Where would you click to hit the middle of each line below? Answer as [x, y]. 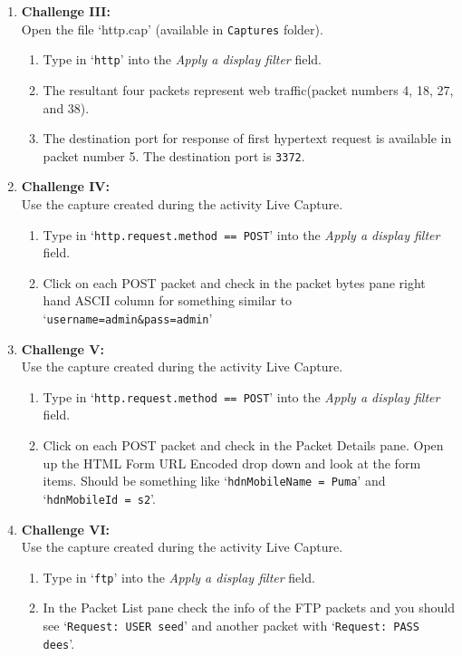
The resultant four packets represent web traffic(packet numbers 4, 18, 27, [248, 89]
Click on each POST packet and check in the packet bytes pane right [234, 282]
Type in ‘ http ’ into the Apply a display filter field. [183, 59]
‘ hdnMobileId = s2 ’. [99, 498]
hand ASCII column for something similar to [168, 300]
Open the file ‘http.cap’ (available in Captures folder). [172, 29]
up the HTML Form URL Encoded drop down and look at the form [232, 463]
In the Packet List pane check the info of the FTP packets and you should [249, 608]
